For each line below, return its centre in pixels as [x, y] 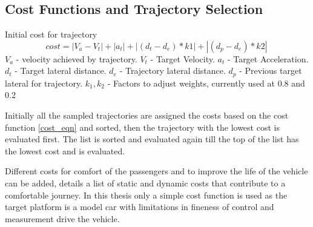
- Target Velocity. [183, 58]
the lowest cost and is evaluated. [65, 150]
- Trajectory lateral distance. [173, 71]
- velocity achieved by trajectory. [77, 58]
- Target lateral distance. [61, 71]
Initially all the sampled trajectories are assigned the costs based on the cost [147, 115]
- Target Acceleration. [268, 58]
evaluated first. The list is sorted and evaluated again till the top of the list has [152, 139]
